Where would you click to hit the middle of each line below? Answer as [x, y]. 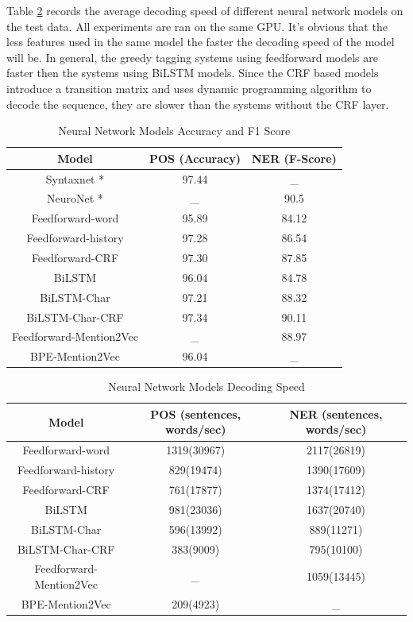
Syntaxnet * [75, 178]
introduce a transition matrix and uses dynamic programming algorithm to [189, 88]
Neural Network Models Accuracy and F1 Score [174, 131]
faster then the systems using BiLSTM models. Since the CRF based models [193, 73]
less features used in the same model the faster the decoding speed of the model [201, 42]
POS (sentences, [196, 413]
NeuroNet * [75, 198]
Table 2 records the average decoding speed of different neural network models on [205, 10]
